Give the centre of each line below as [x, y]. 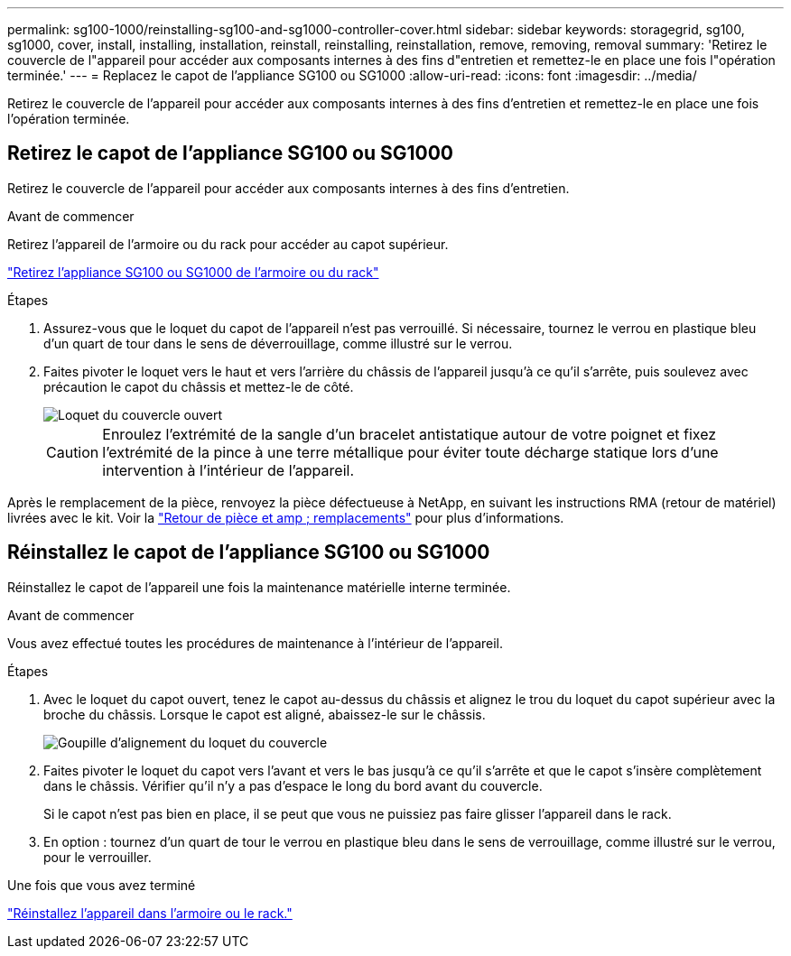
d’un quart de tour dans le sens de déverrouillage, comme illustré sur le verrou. [278, 343]
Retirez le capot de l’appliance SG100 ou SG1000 [230, 153]
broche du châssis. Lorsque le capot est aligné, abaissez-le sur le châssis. [265, 714]
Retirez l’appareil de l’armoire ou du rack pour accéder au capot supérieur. [228, 244]
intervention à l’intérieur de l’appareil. [228, 470]
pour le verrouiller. [98, 857]
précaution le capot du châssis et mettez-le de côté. [199, 386]
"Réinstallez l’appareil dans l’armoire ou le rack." [150, 913]
